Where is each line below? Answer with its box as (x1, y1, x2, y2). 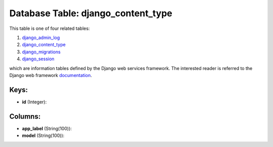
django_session (22, 56, 55, 62)
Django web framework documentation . (9, 72, 92, 78)
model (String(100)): (22, 132, 65, 139)
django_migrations (22, 49, 61, 55)
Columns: (9, 112, 41, 121)
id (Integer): (22, 99, 47, 105)
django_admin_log (22, 34, 60, 41)
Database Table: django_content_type (9, 8, 173, 19)
